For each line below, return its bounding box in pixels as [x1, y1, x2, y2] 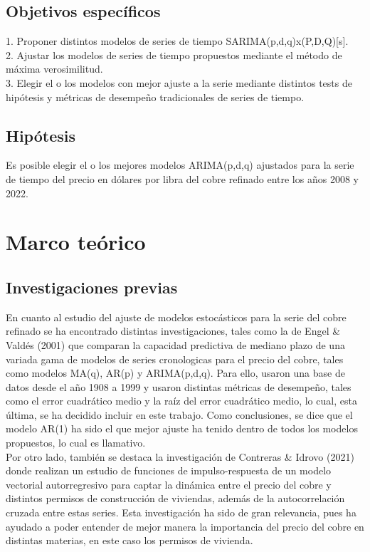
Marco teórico [6, 227, 146, 256]
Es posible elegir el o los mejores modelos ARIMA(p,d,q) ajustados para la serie [6, 157, 354, 172]
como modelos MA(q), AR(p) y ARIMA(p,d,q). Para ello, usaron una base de [6, 365, 345, 380]
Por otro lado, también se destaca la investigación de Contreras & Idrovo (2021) [6, 449, 354, 464]
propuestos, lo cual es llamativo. [6, 435, 146, 450]
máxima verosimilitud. [6, 61, 103, 76]
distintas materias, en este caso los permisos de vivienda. [6, 533, 253, 548]
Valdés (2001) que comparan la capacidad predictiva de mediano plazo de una [6, 337, 345, 352]
